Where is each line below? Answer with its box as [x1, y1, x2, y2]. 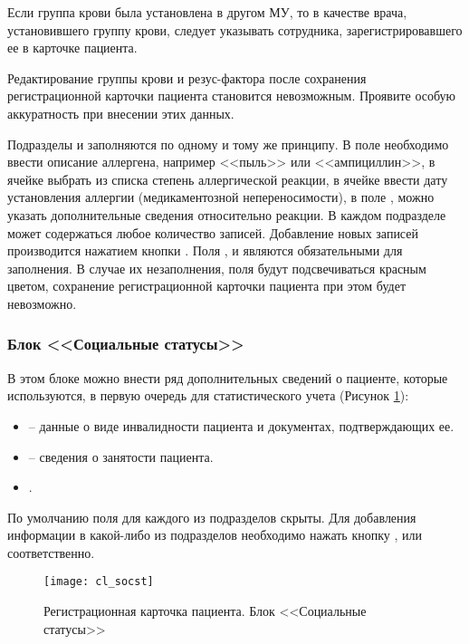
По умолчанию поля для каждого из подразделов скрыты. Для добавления [7, 507, 416, 526]
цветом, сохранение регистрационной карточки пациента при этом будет [7, 276, 407, 295]
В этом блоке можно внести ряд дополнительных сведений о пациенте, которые [7, 368, 448, 387]
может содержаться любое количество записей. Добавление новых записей [7, 223, 418, 242]
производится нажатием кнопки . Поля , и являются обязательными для [7, 241, 403, 260]
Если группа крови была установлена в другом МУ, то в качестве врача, [7, 3, 407, 21]
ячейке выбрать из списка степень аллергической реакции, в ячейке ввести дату [7, 169, 448, 188]
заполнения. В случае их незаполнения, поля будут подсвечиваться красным [7, 258, 426, 277]
